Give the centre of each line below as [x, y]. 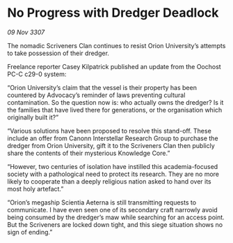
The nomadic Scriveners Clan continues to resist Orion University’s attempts [116, 45]
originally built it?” [33, 117]
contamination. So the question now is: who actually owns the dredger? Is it [115, 102]
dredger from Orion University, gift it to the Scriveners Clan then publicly [111, 145]
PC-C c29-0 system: [37, 74]
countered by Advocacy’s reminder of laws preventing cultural [96, 95]
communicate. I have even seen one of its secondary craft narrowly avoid [112, 209]
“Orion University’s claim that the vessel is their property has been [102, 87]
